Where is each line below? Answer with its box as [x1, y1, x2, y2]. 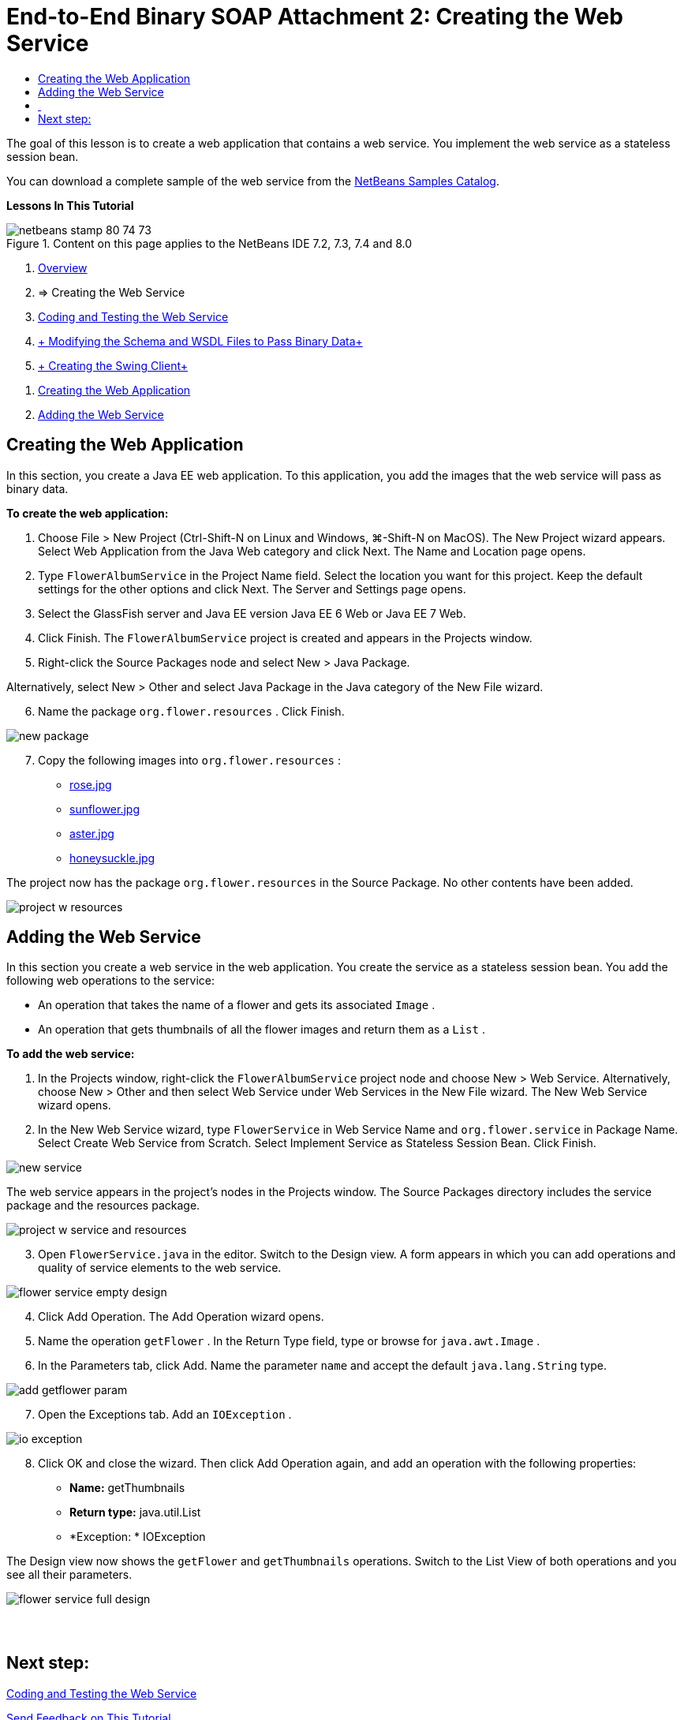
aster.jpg [69, 826, 114, 840]
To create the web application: [6, 506, 169, 520]
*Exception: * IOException [69, 1530, 206, 1544]
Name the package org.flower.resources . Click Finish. [38, 704, 345, 718]
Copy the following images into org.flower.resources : [38, 753, 342, 767]
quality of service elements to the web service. [38, 1261, 282, 1275]
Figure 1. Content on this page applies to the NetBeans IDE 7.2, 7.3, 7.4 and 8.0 [6, 236, 413, 250]
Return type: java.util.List [69, 1505, 201, 1520]
